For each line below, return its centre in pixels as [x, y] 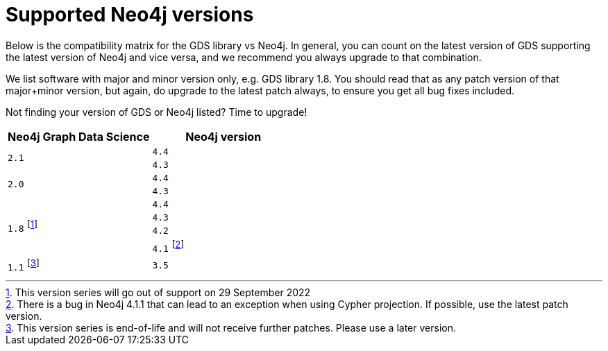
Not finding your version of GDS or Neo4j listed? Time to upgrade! [157, 112]
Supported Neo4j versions [130, 15]
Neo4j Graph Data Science [79, 136]
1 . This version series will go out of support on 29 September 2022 [158, 293]
